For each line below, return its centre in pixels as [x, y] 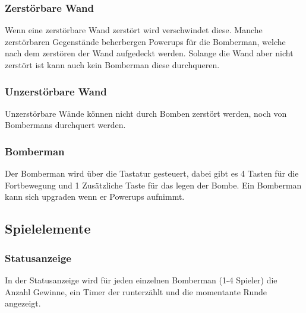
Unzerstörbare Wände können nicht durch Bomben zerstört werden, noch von [146, 113]
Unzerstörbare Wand [56, 91]
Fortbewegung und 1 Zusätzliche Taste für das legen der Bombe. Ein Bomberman [153, 185]
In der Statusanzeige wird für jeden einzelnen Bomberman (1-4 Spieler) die [141, 280]
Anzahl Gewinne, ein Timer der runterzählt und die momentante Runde [136, 291]
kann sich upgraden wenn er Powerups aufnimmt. [95, 197]
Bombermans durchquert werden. [65, 125]
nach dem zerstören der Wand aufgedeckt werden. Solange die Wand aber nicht [149, 53]
